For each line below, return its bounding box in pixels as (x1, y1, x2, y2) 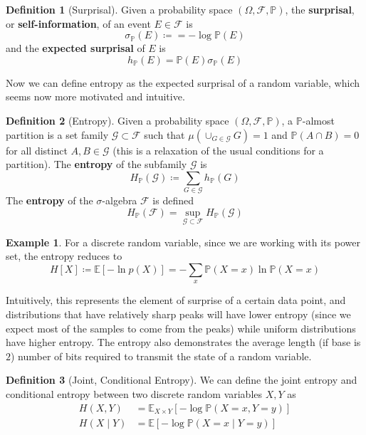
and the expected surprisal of (6, 41, 145, 56)
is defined (152, 193, 194, 208)
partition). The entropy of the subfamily (6, 157, 187, 172)
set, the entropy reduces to (6, 248, 122, 263)
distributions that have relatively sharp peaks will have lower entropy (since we (6, 307, 351, 322)
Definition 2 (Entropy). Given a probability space (6, 112, 229, 127)
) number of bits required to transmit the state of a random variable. (11, 348, 312, 363)
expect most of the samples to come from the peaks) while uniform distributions (6, 320, 356, 335)
